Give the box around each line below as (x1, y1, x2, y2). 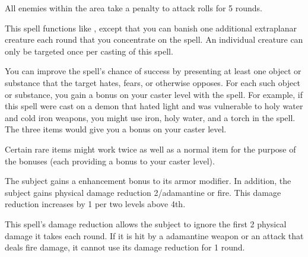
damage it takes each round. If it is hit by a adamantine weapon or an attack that (5, 229, 304, 242)
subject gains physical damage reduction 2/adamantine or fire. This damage (5, 186, 281, 198)
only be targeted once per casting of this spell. (5, 45, 173, 57)
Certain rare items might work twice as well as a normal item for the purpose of (5, 142, 296, 155)
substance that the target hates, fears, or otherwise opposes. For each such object (5, 76, 300, 88)
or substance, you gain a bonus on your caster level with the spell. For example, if (5, 88, 303, 100)
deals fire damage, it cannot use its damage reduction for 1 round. (5, 241, 245, 253)
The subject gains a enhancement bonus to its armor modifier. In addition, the (5, 174, 291, 187)
